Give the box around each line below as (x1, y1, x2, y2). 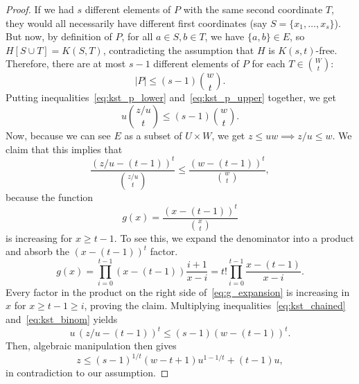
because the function (6, 189, 94, 204)
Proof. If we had (6, 2, 74, 16)
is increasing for (6, 230, 73, 245)
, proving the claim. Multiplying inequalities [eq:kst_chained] (84, 298, 346, 313)
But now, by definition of (6, 29, 112, 44)
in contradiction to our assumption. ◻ (6, 365, 169, 380)
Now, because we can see (6, 128, 111, 142)
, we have (204, 29, 245, 44)
